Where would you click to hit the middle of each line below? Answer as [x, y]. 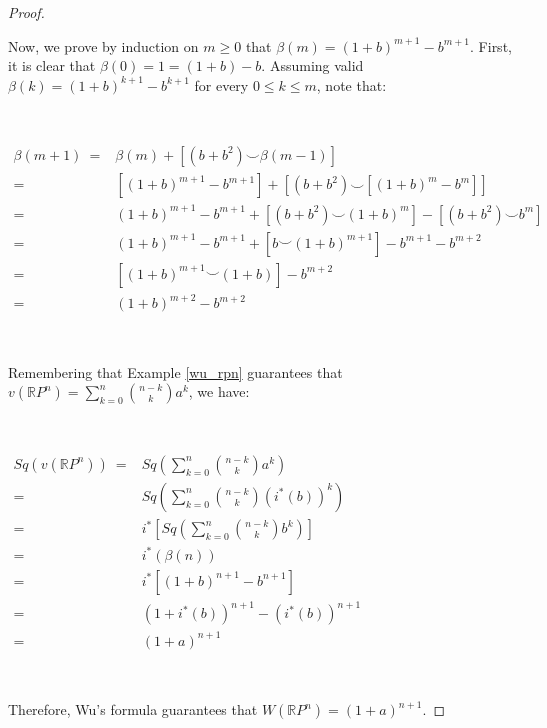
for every [221, 84]
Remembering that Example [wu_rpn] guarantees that [175, 371]
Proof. [26, 12]
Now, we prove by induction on [103, 45]
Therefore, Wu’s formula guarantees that [133, 709]
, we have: [219, 391]
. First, [491, 45]
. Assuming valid [312, 65]
